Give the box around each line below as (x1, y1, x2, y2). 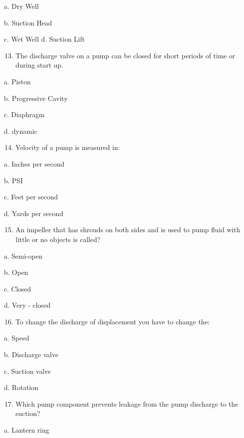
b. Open (4, 267, 28, 277)
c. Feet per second (4, 192, 58, 202)
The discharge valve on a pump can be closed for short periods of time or (15, 50, 235, 60)
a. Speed (4, 333, 29, 343)
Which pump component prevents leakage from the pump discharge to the (15, 398, 239, 409)
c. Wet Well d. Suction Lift (4, 34, 85, 44)
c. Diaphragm (4, 109, 45, 120)
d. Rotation (4, 382, 39, 392)
